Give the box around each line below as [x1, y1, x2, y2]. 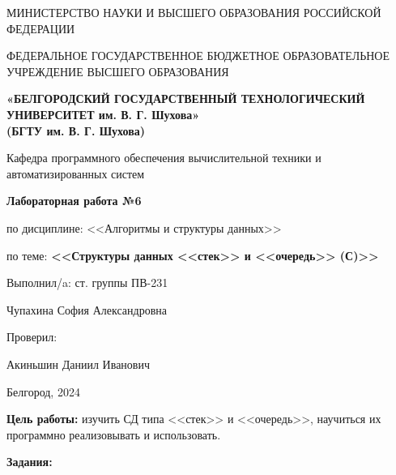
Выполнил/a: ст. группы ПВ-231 [6, 274, 168, 291]
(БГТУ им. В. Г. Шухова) [6, 122, 146, 139]
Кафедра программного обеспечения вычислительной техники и [6, 149, 321, 166]
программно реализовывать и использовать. [6, 426, 221, 443]
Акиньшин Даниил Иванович [6, 355, 150, 372]
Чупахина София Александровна [6, 301, 167, 318]
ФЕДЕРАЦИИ [6, 19, 75, 36]
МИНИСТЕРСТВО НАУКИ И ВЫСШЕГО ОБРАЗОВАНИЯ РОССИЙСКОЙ [6, 4, 381, 20]
